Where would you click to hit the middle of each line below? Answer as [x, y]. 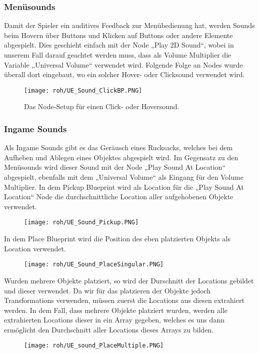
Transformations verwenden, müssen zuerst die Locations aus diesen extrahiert [124, 300]
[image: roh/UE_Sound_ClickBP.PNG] [83, 90]
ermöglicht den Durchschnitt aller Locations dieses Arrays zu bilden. [109, 329]
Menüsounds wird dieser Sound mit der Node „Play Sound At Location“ [115, 167]
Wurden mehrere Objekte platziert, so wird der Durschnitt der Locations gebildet [129, 280]
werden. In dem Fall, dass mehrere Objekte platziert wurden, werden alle [116, 310]
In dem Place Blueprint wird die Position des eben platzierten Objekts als [117, 239]
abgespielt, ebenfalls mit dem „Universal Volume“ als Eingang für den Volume [124, 177]
